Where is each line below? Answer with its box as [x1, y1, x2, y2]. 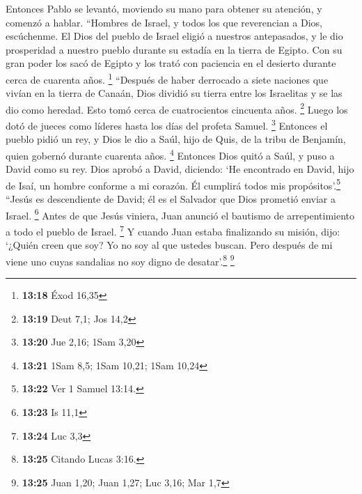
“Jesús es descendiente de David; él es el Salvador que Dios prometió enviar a [6, 192, 336, 206]
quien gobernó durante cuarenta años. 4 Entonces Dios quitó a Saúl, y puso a [6, 146, 335, 162]
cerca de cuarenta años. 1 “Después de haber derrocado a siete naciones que [6, 70, 329, 86]
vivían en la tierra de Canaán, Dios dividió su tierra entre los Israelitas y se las [6, 86, 343, 100]
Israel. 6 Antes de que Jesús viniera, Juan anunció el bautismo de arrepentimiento [6, 206, 355, 222]
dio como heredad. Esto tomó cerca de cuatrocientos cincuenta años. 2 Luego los [6, 100, 348, 116]
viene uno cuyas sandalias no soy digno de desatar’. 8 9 [6, 252, 235, 268]
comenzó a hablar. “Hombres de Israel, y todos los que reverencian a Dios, [6, 15, 322, 29]
